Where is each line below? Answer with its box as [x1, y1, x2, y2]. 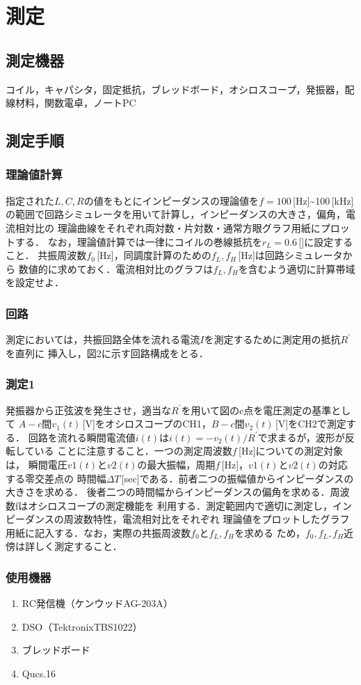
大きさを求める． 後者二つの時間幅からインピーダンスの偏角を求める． [6, 485, 330, 499]
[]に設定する [298, 234, 353, 249]
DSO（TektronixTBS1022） [22, 619, 143, 633]
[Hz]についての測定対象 [239, 443, 344, 458]
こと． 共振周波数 [6, 248, 87, 262]
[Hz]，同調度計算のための [97, 248, 211, 262]
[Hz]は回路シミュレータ [238, 248, 343, 262]
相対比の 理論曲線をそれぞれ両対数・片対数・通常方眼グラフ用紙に [15, 220, 321, 235]
